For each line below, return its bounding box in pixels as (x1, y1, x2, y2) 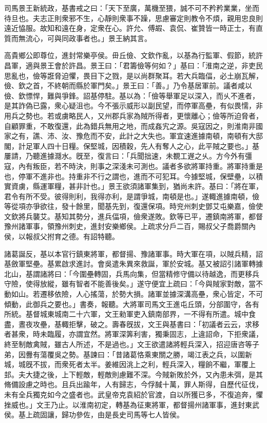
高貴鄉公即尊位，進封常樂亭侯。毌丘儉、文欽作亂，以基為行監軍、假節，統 (4, 50, 256, 61)
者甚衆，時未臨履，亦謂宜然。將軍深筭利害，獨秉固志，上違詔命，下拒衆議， (4, 329, 263, 339)
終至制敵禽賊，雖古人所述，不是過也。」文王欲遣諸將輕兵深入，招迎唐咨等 (4, 339, 252, 349)
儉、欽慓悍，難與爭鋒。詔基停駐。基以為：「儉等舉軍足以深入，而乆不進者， (4, 90, 259, 101)
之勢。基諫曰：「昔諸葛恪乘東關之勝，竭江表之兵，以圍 (61, 349, 245, 359)
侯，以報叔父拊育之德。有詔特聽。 (4, 231, 119, 242)
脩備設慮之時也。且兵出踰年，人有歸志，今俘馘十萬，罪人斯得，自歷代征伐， (4, 379, 263, 390)
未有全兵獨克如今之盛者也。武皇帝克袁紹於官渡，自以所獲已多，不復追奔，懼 (4, 389, 263, 399)
